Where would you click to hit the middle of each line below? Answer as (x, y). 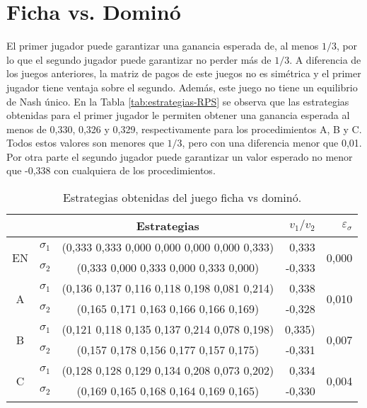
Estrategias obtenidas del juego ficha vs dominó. (182, 198)
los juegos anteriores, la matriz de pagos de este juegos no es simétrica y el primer (184, 73)
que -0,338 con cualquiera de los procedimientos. (111, 170)
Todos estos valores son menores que (85, 143)
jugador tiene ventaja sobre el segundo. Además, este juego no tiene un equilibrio (182, 87)
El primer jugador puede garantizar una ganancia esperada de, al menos (163, 46)
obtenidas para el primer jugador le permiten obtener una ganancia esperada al (178, 115)
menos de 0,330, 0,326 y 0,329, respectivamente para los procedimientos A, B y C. (184, 129)
